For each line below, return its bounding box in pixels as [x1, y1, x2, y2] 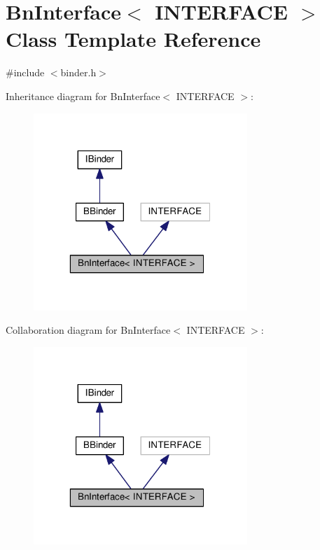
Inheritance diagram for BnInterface [6, 88, 160, 103]
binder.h [60, 65, 97, 80]
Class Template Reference [6, 24, 261, 53]
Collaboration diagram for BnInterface [6, 323, 171, 337]
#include [6, 65, 45, 80]
